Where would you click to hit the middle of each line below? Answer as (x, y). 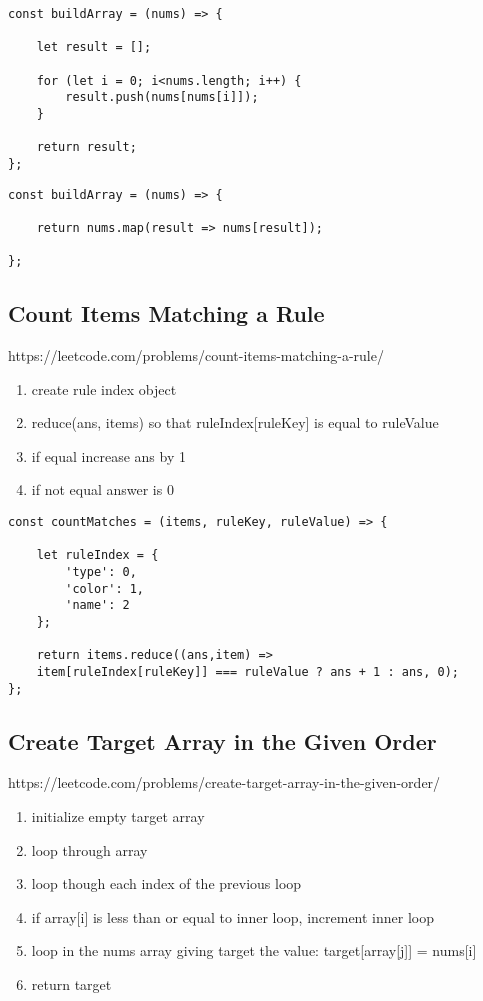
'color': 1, (105, 588)
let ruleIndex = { (97, 555)
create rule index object (104, 388)
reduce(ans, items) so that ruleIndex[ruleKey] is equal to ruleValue (235, 422)
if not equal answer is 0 (102, 489)
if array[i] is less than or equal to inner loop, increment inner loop (233, 916)
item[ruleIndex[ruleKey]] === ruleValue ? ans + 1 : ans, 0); (248, 671)
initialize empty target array (118, 816)
